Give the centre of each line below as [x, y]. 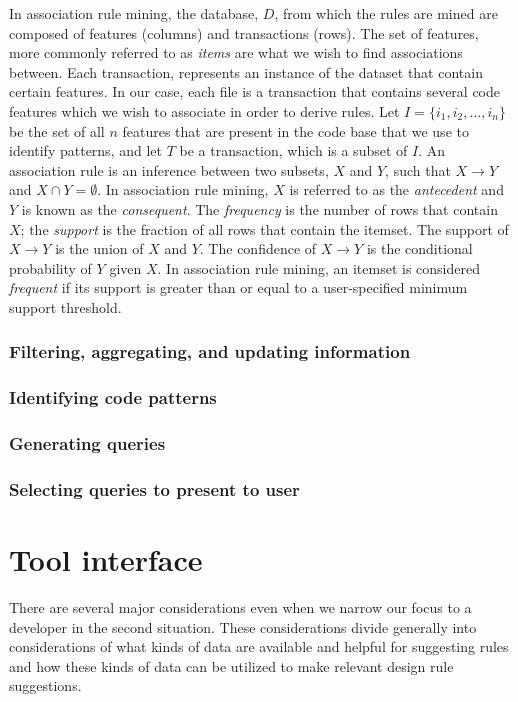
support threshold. [65, 306]
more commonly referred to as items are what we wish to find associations [236, 52]
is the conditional [419, 248]
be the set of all [57, 130]
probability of [50, 267]
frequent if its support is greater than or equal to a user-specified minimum [238, 287]
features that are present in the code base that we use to [295, 130]
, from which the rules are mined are [386, 13]
